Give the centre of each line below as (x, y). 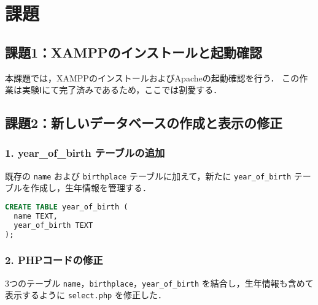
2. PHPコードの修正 (54, 260)
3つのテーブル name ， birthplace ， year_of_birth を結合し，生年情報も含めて (159, 283)
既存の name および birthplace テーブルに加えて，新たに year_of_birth (148, 175)
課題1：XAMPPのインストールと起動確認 (134, 52)
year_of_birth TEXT (53, 225)
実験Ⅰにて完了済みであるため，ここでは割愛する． (122, 90)
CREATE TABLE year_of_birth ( (67, 207)
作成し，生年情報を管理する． (91, 188)
